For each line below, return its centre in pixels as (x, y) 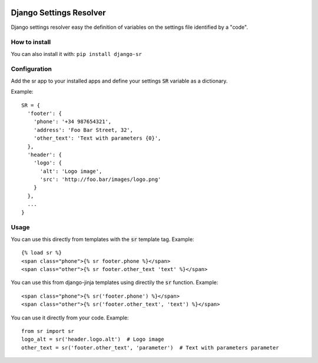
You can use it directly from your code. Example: (70, 318)
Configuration (32, 69)
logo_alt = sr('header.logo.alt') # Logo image (93, 339)
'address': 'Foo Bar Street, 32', (83, 130)
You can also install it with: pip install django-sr (77, 54)
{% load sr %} (42, 253)
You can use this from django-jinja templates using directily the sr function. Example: (115, 282)
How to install (31, 42)
